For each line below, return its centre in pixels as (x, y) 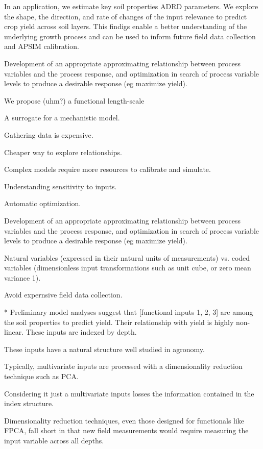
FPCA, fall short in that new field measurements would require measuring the (126, 430)
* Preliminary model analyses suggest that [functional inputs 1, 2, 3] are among (129, 312)
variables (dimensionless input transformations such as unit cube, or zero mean (128, 268)
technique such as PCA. (41, 376)
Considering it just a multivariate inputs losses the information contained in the (129, 393)
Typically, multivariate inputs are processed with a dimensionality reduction (123, 366)
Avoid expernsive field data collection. (63, 295)
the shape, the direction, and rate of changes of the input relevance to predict (126, 16)
